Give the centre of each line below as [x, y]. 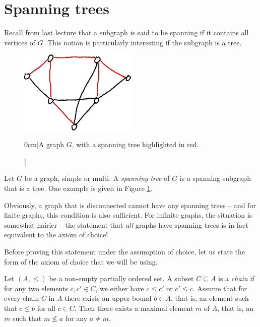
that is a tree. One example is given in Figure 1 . [78, 188]
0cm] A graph [44, 144]
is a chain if [236, 278]
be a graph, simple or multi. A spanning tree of [97, 178]
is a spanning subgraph [215, 178]
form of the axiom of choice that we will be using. [81, 261]
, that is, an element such [210, 298]
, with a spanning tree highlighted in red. [135, 144]
